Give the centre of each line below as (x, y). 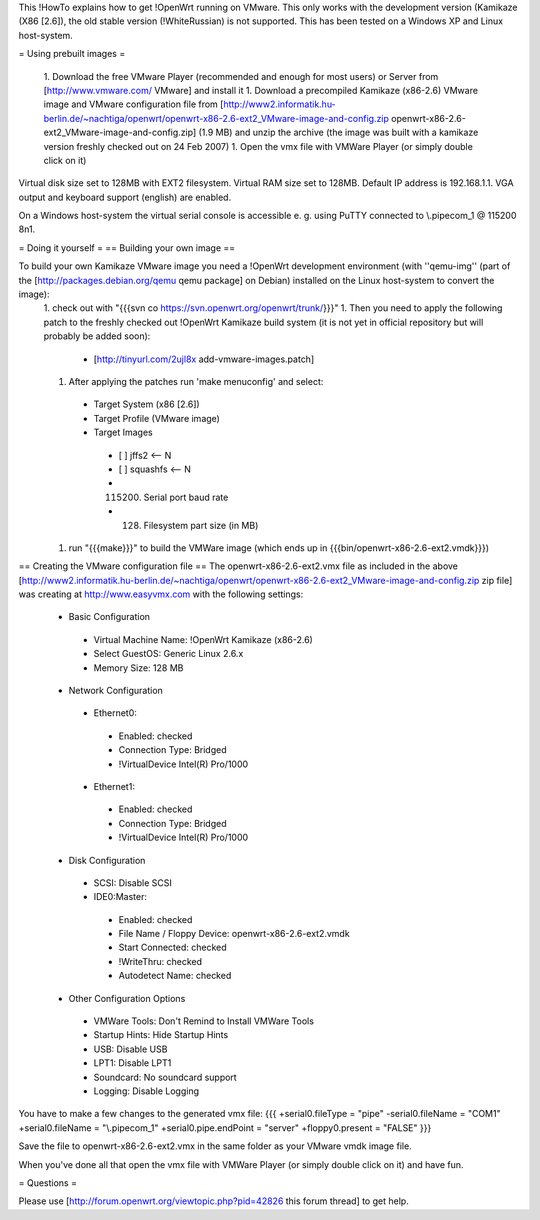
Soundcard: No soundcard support (165, 1077)
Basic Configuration (109, 617)
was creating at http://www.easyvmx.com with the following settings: (161, 594)
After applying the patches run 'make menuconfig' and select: (196, 381)
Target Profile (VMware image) (156, 418)
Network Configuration (116, 691)
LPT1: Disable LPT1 (132, 1063)
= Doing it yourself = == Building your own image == (127, 247)
